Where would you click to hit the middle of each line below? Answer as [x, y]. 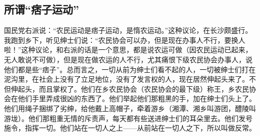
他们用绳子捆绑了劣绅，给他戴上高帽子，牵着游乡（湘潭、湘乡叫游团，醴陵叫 [130, 108]
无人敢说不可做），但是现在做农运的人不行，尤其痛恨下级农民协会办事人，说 [128, 59]
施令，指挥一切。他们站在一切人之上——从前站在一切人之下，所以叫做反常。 [130, 128]
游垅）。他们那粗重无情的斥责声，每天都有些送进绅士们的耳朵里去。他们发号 [128, 118]
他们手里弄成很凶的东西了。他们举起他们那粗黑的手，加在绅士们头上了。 [137, 98]
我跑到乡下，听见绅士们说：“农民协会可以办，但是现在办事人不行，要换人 [125, 40]
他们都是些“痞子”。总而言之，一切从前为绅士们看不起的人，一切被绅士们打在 [130, 69]
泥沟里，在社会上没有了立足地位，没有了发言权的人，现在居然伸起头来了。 [126, 79]
